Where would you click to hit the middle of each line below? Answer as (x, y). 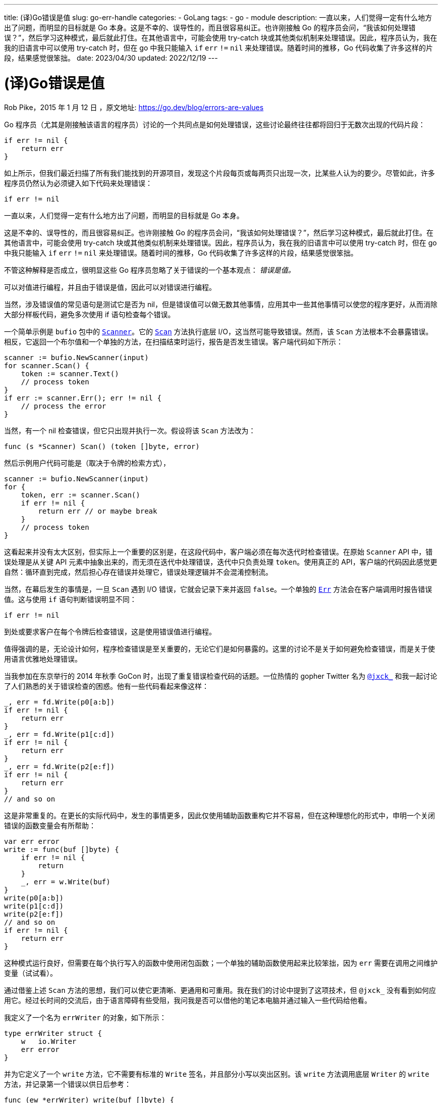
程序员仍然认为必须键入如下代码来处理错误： (78, 183)
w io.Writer (49, 1041)
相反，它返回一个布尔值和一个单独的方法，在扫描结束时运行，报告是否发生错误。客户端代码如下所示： (174, 341)
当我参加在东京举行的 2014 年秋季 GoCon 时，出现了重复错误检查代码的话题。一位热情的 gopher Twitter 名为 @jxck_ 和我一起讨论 (221, 676)
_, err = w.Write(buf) (66, 882)
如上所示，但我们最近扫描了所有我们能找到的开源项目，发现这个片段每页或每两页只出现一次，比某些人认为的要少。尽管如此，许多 (219, 173)
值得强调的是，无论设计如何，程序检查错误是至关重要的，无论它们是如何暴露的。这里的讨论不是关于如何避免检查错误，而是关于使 (219, 648)
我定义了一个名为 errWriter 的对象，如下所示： (85, 1017)
